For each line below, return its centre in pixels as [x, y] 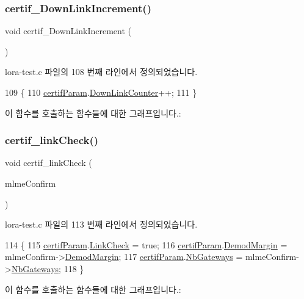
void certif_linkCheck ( [49, 163]
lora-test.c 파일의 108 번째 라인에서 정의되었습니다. [101, 72]
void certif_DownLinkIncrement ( [68, 31]
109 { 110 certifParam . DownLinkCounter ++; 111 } [101, 92]
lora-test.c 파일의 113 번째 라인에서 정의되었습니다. [101, 224]
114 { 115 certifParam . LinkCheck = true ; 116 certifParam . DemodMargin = [146, 244]
